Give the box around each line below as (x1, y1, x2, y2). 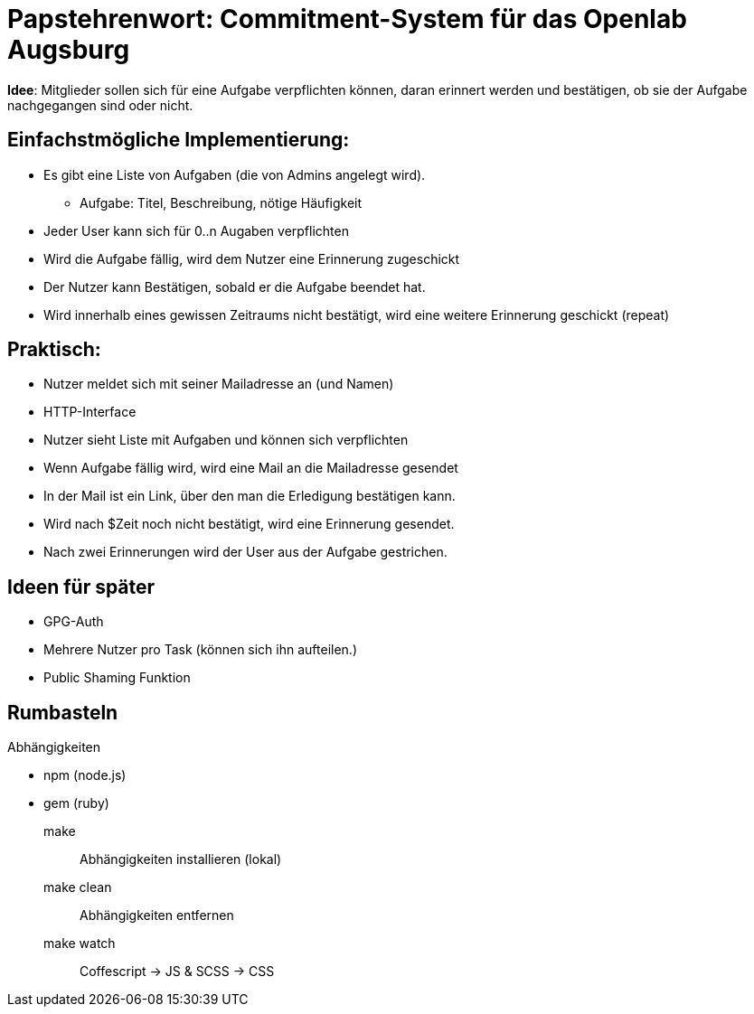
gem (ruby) (43, 795, 109, 812)
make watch (43, 935, 116, 952)
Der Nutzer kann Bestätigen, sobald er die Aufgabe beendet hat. (43, 278, 426, 295)
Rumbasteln (7, 700, 118, 724)
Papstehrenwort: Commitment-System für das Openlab (7, 4, 687, 34)
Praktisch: (7, 338, 101, 361)
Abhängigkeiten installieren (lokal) (80, 851, 282, 868)
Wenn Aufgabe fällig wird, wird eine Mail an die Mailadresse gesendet (43, 460, 458, 476)
